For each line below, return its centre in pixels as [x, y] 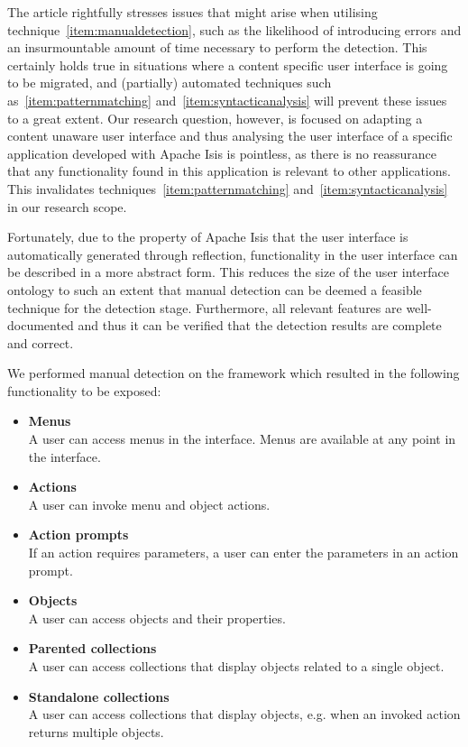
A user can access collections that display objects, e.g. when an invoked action [244, 714]
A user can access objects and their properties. [157, 618]
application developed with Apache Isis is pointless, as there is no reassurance [222, 153]
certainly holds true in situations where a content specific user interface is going [228, 65]
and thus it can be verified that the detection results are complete [260, 325]
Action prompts [78, 535]
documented [41, 325]
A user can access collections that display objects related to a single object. [236, 666]
